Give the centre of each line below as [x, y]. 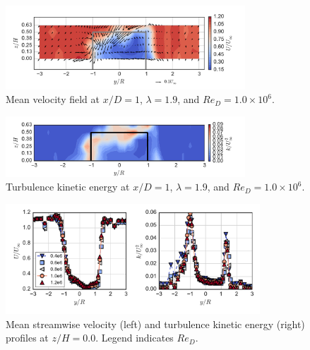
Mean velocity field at [53, 99]
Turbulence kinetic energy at [68, 187]
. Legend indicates [135, 338]
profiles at [27, 338]
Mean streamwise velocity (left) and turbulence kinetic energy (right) [155, 324]
